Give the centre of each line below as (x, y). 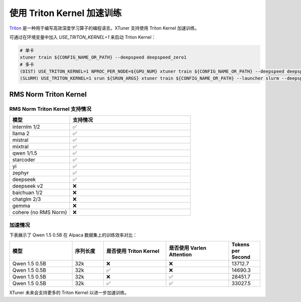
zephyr (21, 173)
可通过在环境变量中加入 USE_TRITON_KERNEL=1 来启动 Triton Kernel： (83, 37)
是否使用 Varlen (188, 248)
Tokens (241, 244)
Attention (180, 254)
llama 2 (21, 134)
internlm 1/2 (26, 127)
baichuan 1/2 (27, 193)
